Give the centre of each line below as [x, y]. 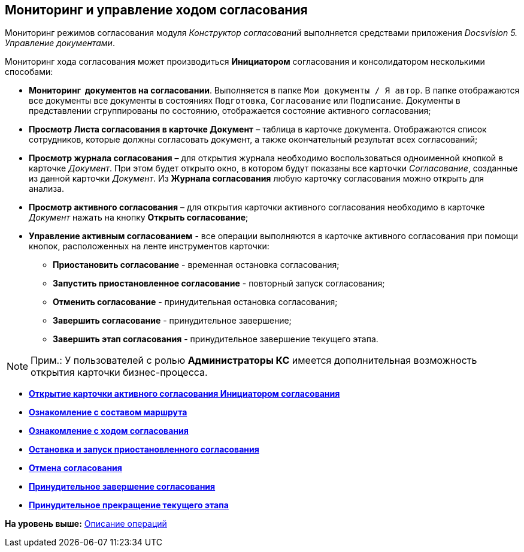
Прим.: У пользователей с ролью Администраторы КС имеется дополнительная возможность [254, 361]
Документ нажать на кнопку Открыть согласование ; [139, 218]
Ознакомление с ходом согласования [109, 431]
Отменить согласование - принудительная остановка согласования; [195, 302]
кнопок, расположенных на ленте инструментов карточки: [149, 246]
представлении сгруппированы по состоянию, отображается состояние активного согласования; [230, 111]
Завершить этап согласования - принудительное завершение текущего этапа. [216, 339]
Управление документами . [60, 43]
